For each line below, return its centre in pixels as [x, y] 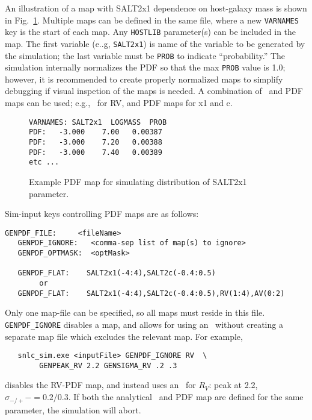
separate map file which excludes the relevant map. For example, [124, 336]
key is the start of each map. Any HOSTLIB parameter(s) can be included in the [151, 32]
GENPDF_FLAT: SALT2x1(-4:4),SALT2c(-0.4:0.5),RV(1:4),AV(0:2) [151, 293]
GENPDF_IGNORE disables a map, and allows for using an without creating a [144, 324]
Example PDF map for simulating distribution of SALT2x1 [138, 181]
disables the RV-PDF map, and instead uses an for [100, 385]
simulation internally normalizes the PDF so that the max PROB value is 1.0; [145, 67]
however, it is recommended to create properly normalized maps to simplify [144, 79]
